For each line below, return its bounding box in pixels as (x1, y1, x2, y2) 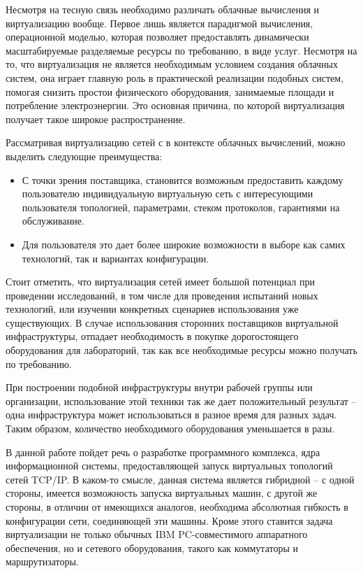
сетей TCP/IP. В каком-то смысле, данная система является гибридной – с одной (6, 472, 355, 486)
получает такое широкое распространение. (6, 111, 186, 126)
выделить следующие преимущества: (6, 148, 163, 163)
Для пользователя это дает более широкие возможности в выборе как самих (22, 236, 346, 251)
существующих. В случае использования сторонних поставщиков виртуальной (6, 315, 339, 330)
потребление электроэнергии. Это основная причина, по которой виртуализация (6, 98, 345, 113)
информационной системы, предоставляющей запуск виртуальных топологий (6, 458, 333, 473)
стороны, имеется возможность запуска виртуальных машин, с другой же (6, 486, 318, 500)
